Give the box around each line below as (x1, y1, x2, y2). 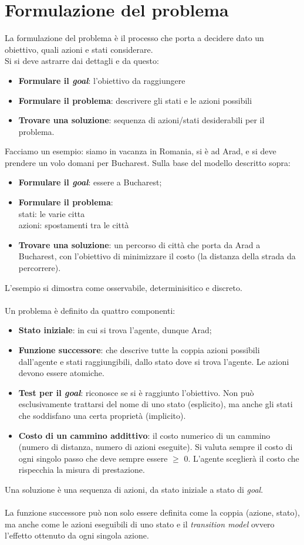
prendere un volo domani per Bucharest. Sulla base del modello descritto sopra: (5, 156, 291, 168)
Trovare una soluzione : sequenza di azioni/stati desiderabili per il (18, 114, 265, 126)
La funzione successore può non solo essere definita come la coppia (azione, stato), (5, 506, 300, 519)
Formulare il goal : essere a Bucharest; (18, 176, 162, 188)
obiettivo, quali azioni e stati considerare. (5, 43, 153, 55)
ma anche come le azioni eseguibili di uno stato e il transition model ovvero (5, 517, 275, 530)
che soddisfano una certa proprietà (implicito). (18, 409, 186, 421)
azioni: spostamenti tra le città (18, 219, 129, 231)
